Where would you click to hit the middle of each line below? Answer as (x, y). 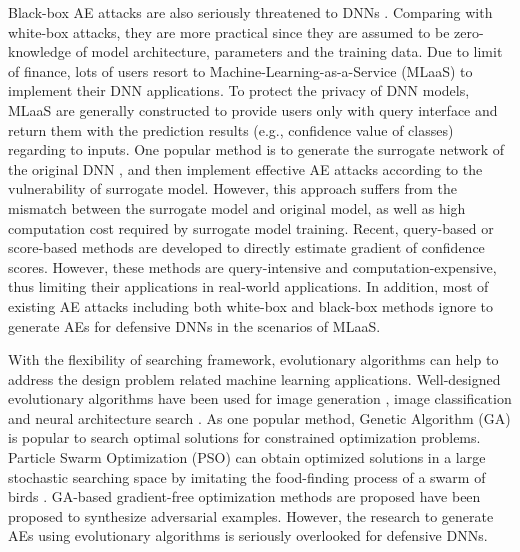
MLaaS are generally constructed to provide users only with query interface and (253, 109)
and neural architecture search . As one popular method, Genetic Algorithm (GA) (259, 417)
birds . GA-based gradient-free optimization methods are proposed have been (244, 496)
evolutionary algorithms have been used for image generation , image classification (260, 398)
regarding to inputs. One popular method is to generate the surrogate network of (256, 149)
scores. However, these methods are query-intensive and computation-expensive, (252, 266)
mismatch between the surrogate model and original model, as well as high (237, 207)
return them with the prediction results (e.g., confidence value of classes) (231, 129)
